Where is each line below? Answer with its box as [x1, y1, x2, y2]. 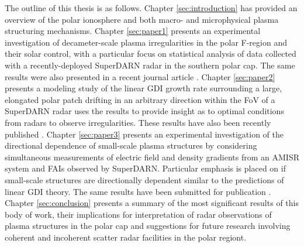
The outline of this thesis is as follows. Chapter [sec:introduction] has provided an [5, 2, 298, 13]
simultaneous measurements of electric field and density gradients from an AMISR [5, 150, 300, 163]
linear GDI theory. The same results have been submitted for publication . [5, 185, 271, 197]
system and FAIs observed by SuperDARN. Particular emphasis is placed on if [5, 162, 286, 174]
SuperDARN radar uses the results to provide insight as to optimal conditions [5, 105, 284, 117]
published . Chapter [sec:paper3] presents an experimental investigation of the [5, 128, 284, 140]
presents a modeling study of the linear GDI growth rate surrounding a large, [5, 82, 282, 94]
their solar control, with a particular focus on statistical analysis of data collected [5, 47, 296, 60]
